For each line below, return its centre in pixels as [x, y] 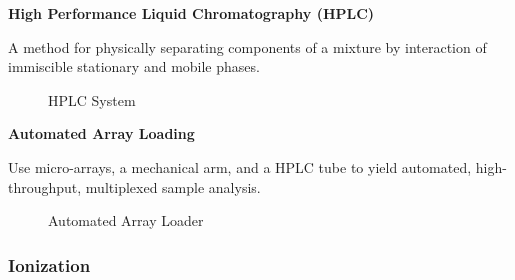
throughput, [45, 186]
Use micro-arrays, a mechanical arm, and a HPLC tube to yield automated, [240, 166]
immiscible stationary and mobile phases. [134, 66]
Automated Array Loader [126, 220]
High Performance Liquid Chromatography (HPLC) [191, 13]
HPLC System [92, 99]
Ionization [49, 264]
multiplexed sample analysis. [173, 186]
